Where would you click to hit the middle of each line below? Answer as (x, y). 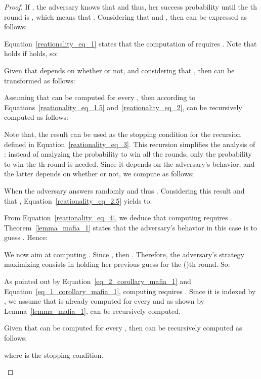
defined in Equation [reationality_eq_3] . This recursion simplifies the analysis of (130, 144)
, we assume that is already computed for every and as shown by (104, 301)
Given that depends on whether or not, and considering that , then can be (119, 70)
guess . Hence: (26, 237)
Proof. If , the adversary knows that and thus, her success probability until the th (130, 7)
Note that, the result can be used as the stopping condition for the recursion (123, 134)
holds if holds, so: (31, 53)
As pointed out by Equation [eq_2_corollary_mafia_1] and (98, 281)
